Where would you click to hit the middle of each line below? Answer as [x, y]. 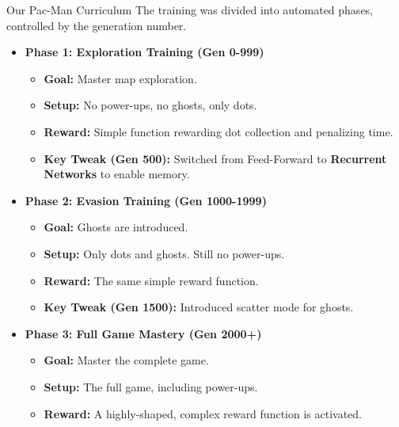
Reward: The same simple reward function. [151, 280]
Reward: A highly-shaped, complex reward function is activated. [203, 413]
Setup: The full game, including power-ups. [151, 386]
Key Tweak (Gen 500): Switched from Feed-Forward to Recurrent [215, 158]
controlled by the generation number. [97, 25]
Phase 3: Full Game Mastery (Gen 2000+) [143, 333]
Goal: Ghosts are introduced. [116, 227]
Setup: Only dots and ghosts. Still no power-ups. [164, 253]
